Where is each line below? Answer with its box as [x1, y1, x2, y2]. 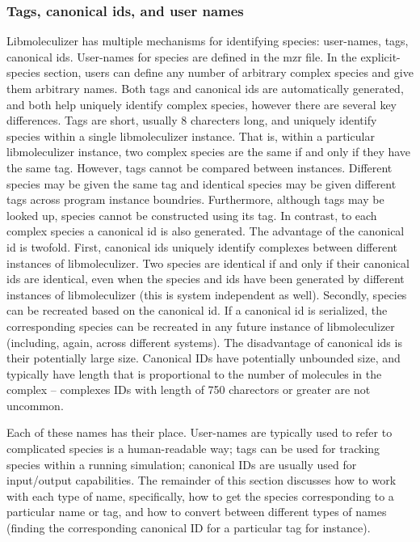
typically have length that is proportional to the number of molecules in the [6, 365, 382, 382]
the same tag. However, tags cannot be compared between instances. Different [6, 159, 393, 176]
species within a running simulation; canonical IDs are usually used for [6, 455, 357, 472]
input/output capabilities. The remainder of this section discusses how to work [6, 472, 397, 489]
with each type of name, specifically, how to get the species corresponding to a [6, 487, 394, 504]
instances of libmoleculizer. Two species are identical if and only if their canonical [6, 254, 409, 271]
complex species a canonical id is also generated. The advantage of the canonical [6, 222, 405, 239]
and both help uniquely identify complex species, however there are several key [6, 95, 397, 112]
